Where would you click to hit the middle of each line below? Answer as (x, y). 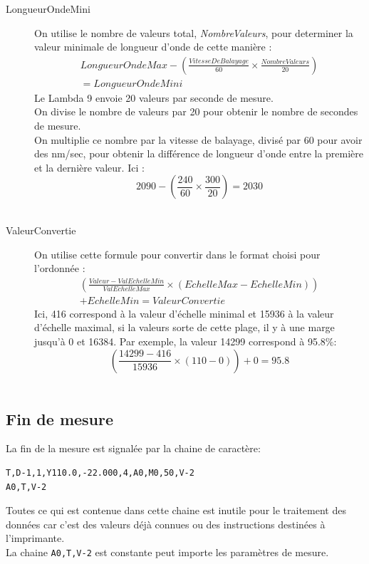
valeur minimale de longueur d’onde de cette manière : (153, 47)
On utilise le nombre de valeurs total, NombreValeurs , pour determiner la (194, 32)
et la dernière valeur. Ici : (89, 167)
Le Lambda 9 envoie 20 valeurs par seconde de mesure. (154, 97)
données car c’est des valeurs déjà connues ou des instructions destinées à (166, 524)
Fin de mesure (60, 418)
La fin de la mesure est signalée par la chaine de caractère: (133, 448)
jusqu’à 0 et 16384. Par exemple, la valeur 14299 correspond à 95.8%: (186, 341)
